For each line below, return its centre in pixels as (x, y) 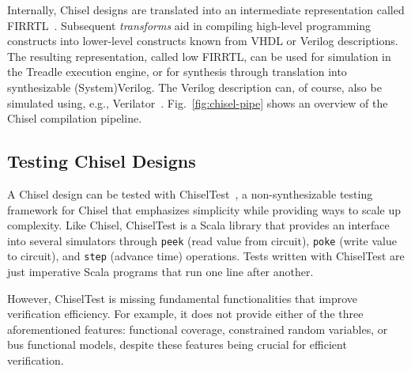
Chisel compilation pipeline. (75, 118)
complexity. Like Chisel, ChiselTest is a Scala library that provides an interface (198, 225)
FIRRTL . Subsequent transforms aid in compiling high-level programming (189, 25)
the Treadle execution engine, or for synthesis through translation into (177, 72)
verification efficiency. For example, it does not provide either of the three (185, 314)
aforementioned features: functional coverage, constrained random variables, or (198, 329)
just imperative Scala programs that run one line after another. (160, 272)
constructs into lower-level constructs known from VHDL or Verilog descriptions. (203, 41)
